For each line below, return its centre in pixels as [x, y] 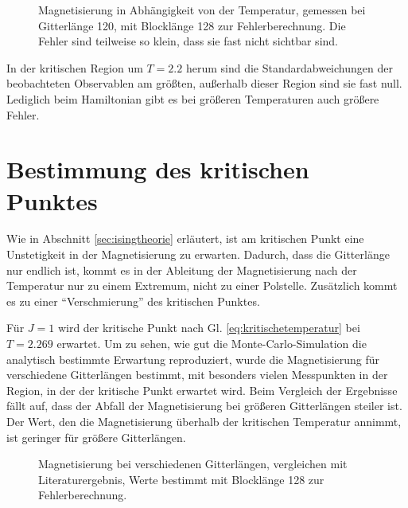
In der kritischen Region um [75, 67]
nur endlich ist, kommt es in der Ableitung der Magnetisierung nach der [182, 270]
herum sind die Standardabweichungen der [289, 67]
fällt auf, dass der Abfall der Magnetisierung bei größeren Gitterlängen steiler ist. [204, 406]
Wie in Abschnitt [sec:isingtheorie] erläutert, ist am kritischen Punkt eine [185, 238]
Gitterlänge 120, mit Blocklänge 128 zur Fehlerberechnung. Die [192, 25]
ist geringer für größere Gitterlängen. [96, 437]
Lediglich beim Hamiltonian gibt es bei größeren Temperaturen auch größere [193, 98]
